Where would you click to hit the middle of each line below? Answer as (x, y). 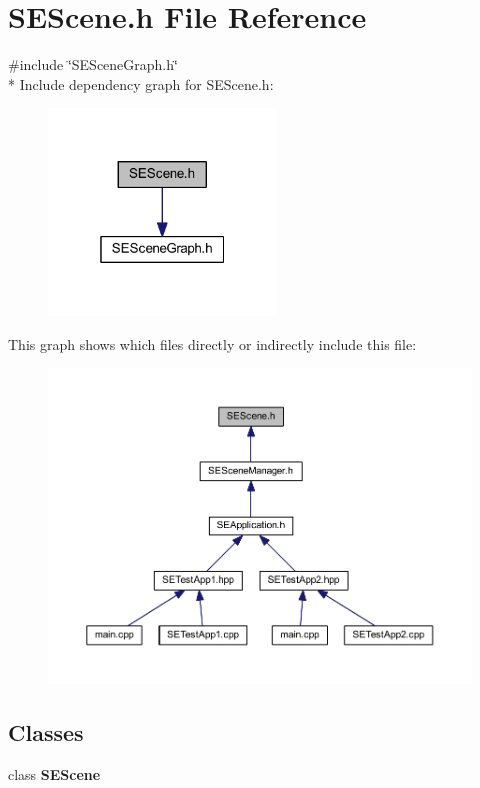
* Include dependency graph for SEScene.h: (141, 83)
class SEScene (54, 774)
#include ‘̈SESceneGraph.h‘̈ (93, 64)
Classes (46, 732)
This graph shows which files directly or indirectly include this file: (212, 343)
